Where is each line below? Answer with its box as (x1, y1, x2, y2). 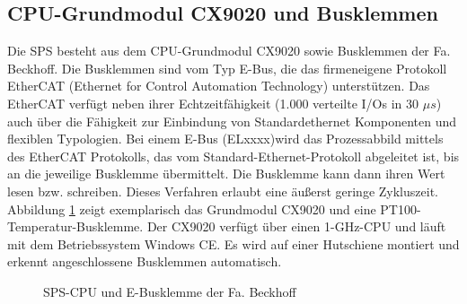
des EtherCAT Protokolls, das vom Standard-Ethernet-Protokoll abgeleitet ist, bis (7, 146, 460, 165)
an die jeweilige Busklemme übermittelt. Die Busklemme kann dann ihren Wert (7, 164, 445, 183)
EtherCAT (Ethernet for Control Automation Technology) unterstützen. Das (7, 76, 430, 95)
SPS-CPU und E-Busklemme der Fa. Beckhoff (43, 282, 296, 300)
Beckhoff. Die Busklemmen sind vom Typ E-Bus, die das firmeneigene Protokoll (7, 58, 447, 77)
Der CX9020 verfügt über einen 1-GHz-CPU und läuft (146, 217, 446, 236)
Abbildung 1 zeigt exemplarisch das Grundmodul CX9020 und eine (7, 199, 376, 218)
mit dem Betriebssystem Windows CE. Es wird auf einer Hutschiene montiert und (7, 234, 460, 253)
